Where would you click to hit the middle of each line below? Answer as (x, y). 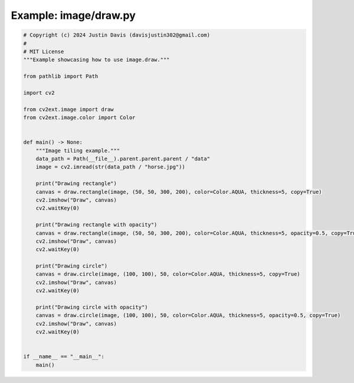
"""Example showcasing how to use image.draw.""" (96, 60)
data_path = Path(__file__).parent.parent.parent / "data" (123, 159)
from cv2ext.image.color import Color (79, 118)
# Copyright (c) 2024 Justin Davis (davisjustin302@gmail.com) (117, 35)
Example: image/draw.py (73, 15)
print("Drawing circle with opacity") (92, 307)
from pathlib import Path (61, 76)
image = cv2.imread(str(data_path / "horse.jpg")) (110, 167)
